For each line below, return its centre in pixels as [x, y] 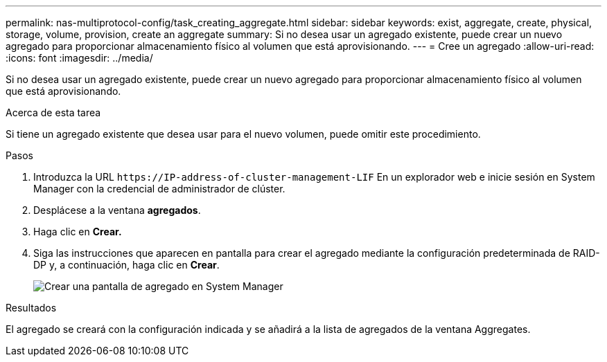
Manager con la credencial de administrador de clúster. [159, 189]
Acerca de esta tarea [53, 112]
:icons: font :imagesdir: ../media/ [79, 58]
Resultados [31, 308]
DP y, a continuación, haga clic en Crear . [126, 265]
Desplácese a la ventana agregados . [117, 210]
